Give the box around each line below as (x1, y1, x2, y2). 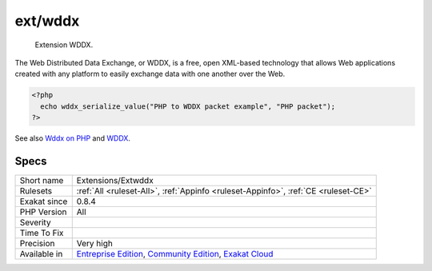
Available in (19, 248, 63, 259)
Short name (19, 174, 64, 185)
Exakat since (19, 196, 68, 207)
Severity (19, 217, 51, 228)
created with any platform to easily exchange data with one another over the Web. (14, 69, 286, 79)
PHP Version (19, 206, 67, 217)
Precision (19, 237, 55, 249)
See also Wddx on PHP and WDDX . (14, 134, 131, 143)
